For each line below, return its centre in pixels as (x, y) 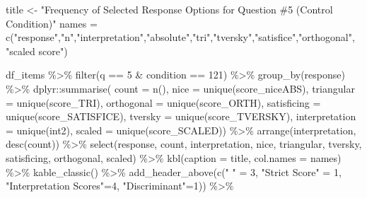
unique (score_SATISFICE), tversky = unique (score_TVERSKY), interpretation (181, 116)
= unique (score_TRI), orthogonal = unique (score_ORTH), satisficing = (163, 102)
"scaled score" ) (37, 51)
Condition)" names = (52, 23)
